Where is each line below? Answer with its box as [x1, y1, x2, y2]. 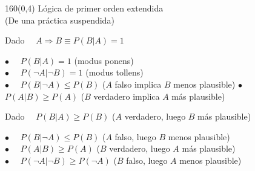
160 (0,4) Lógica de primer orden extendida [5, 2, 164, 14]
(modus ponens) [74, 54, 134, 66]
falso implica [114, 77, 162, 90]
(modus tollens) [85, 66, 144, 79]
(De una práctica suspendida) [5, 13, 114, 26]
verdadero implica [93, 89, 160, 102]
